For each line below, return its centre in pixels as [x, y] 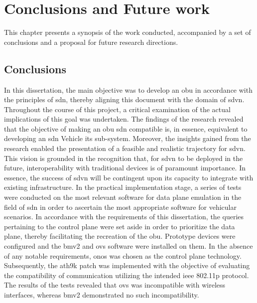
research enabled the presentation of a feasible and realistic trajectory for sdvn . [125, 148]
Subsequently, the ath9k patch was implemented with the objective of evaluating [127, 265]
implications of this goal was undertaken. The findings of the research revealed [124, 119]
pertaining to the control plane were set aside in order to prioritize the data [120, 226]
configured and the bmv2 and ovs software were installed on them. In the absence [128, 246]
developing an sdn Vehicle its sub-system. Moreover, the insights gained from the [128, 138]
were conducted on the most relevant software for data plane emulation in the [123, 197]
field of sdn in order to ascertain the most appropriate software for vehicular [120, 207]
